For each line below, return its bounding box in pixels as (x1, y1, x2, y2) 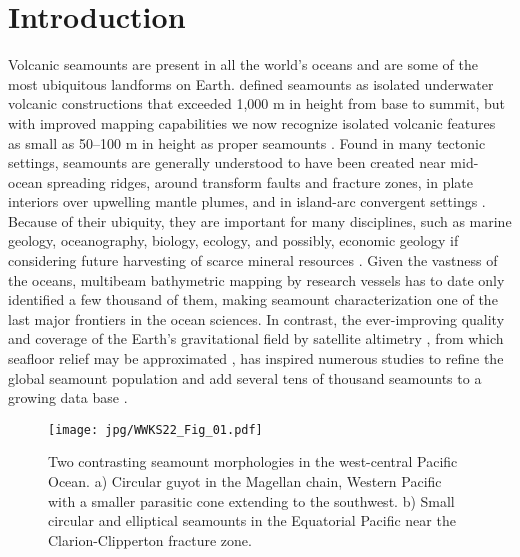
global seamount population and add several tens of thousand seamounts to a (8, 367, 482, 388)
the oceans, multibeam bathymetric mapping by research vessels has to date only (8, 269, 505, 290)
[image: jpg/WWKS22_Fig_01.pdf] (48, 422, 263, 437)
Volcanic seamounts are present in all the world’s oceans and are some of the (8, 54, 478, 75)
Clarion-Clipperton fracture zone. (48, 529, 252, 550)
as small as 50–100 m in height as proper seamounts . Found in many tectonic (8, 132, 486, 153)
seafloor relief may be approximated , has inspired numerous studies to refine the (8, 348, 504, 369)
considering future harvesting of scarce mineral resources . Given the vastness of (8, 250, 498, 271)
